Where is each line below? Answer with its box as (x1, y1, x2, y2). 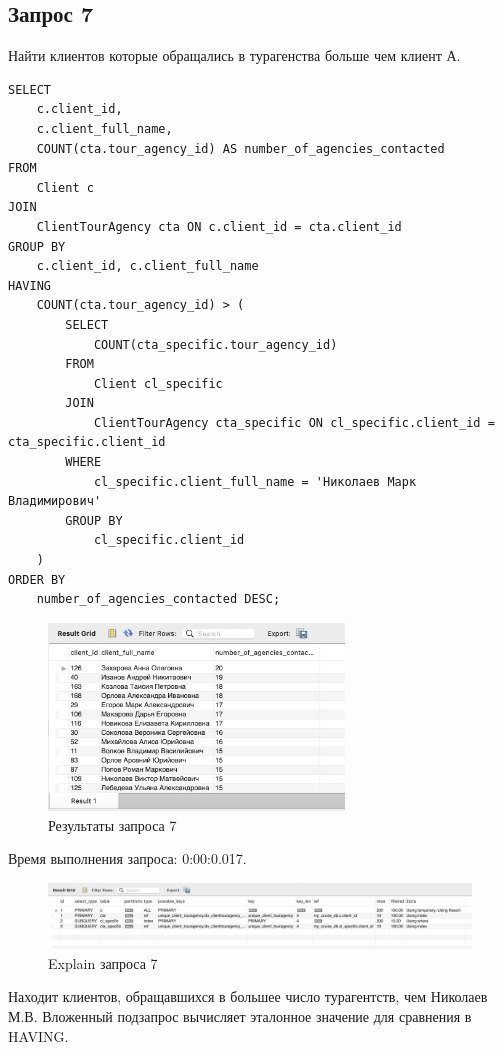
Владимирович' (8, 494, 102, 509)
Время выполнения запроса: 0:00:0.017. (8, 848, 247, 869)
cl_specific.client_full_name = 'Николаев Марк (93, 474, 417, 489)
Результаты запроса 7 (48, 814, 177, 835)
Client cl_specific (93, 376, 223, 391)
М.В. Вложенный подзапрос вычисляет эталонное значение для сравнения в (8, 1006, 472, 1027)
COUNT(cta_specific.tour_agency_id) (93, 337, 338, 352)
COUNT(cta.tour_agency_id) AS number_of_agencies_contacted (36, 141, 445, 156)
